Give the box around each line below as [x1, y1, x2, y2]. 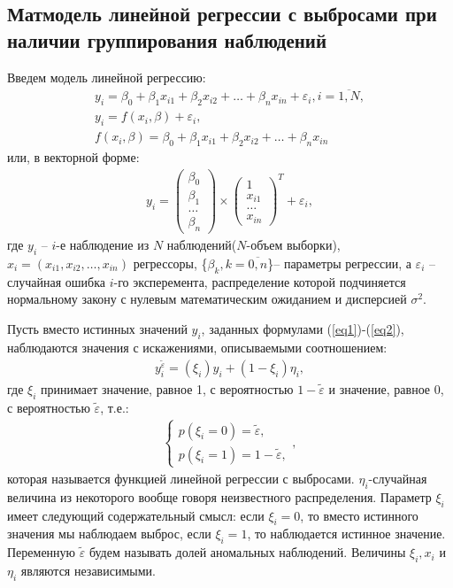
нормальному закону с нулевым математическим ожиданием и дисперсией [7, 290, 407, 308]
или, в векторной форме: [7, 147, 140, 166]
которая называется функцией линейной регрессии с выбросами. [7, 468, 355, 487]
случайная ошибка [7, 272, 105, 290]
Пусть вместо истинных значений [7, 319, 188, 337]
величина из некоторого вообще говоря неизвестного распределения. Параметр [7, 487, 432, 506]
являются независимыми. [20, 561, 156, 579]
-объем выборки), [246, 236, 341, 254]
